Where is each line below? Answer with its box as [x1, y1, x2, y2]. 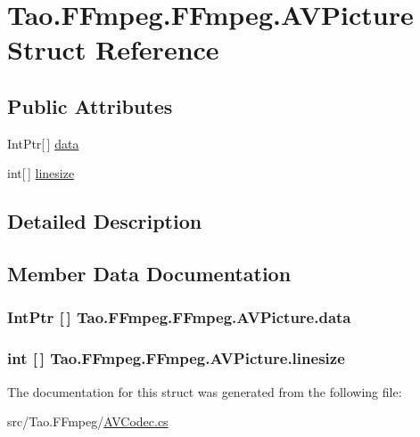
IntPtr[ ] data [7, 134, 79, 152]
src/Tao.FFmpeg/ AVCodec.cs [7, 412, 169, 431]
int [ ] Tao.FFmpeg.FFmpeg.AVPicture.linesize [7, 347, 345, 369]
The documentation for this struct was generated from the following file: [7, 382, 402, 401]
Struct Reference [7, 31, 219, 68]
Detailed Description [7, 207, 202, 235]
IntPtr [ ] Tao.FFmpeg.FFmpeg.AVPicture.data [7, 306, 351, 328]
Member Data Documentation [7, 260, 292, 287]
